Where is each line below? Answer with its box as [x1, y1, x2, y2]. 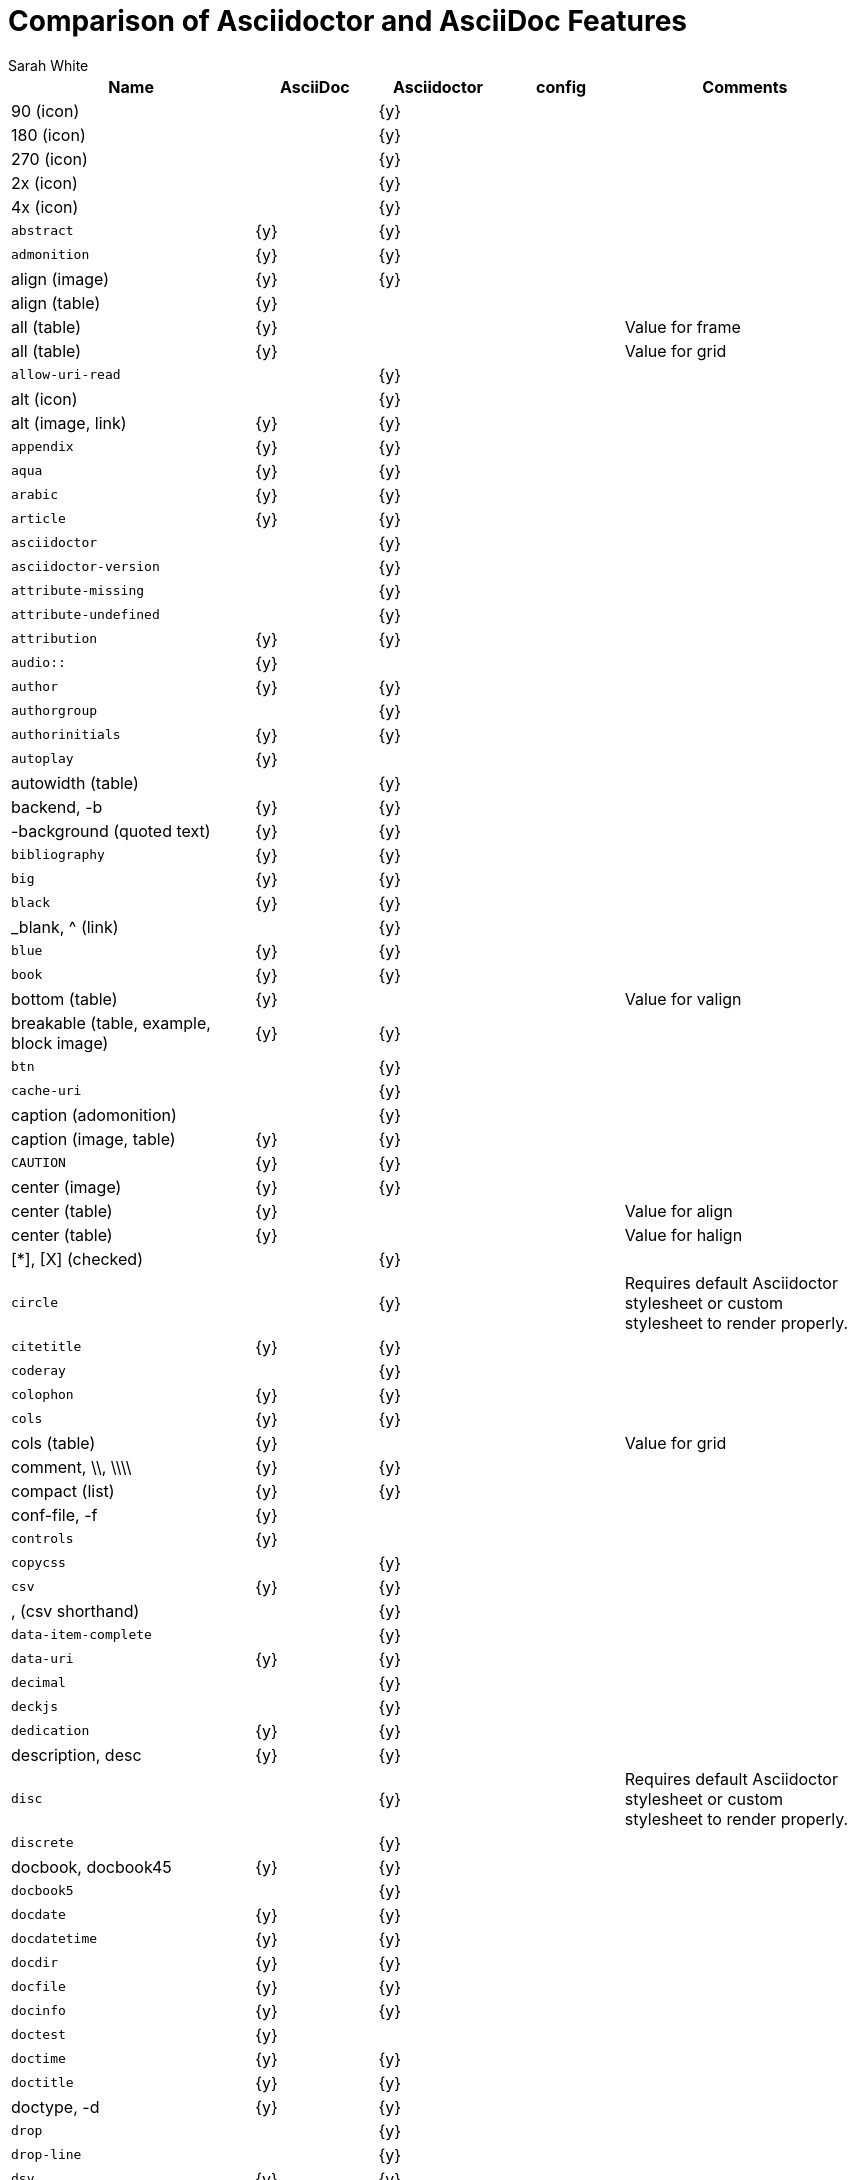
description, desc [11, 1744, 142, 1765]
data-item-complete [11, 1627, 152, 1643]
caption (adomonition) [11, 1104, 177, 1125]
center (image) [11, 1176, 122, 1197]
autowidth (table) [11, 772, 139, 793]
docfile [11, 1979, 66, 1995]
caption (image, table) [11, 1128, 176, 1149]
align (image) [11, 268, 110, 289]
